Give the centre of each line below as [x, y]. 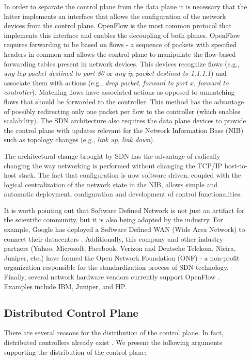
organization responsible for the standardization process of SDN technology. [116, 267]
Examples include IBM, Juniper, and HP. [65, 286]
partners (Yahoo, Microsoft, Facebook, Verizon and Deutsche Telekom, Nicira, [120, 248]
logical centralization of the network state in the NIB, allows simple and [111, 184]
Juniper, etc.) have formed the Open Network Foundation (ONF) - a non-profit [122, 257]
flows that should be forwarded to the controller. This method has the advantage [124, 101]
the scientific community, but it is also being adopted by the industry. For [114, 220]
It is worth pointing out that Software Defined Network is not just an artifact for [124, 210]
